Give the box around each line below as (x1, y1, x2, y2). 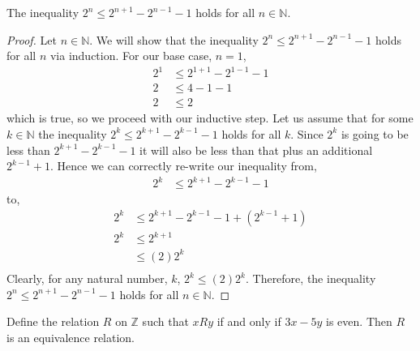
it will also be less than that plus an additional (139, 141, 373, 158)
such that (142, 313, 189, 330)
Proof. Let (6, 31, 57, 48)
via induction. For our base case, (49, 47, 212, 64)
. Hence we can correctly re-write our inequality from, (49, 157, 317, 174)
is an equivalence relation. (6, 328, 135, 345)
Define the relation (6, 313, 100, 330)
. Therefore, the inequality (245, 270, 376, 286)
